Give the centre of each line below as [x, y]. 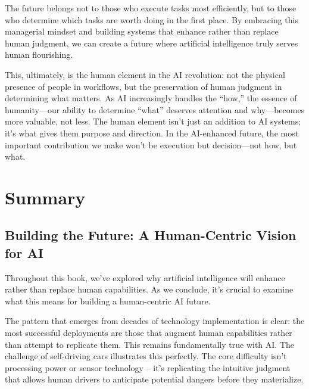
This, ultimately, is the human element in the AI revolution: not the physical [145, 74]
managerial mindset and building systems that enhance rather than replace [142, 31]
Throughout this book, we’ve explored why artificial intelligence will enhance [145, 277]
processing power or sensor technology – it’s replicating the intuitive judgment [148, 367]
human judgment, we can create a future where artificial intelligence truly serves [152, 43]
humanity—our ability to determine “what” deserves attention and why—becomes [155, 109]
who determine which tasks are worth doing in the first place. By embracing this [152, 19]
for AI [24, 252]
